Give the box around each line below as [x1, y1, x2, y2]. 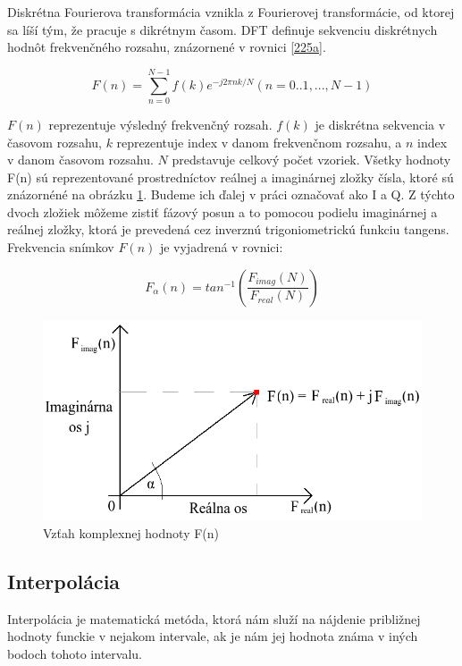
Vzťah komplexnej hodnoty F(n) [43, 523, 220, 542]
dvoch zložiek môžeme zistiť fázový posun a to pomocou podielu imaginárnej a [7, 202, 438, 221]
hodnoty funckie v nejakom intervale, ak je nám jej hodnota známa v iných [7, 627, 418, 645]
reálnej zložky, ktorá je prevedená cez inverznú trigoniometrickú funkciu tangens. [7, 220, 449, 239]
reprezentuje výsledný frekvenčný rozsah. [48, 114, 273, 133]
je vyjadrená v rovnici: [159, 238, 283, 257]
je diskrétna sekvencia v [315, 114, 446, 133]
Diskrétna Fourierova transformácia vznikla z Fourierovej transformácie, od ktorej [7, 3, 455, 21]
